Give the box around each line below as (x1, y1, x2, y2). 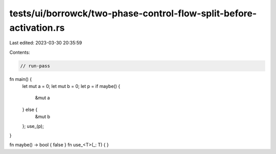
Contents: (9, 49, 30, 55)
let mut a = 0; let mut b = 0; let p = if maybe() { (22, 83, 120, 90)
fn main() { (9, 76, 32, 82)
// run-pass (20, 63, 51, 69)
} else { (22, 106, 38, 113)
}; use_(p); (22, 123, 44, 129)
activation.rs (9, 22, 65, 33)
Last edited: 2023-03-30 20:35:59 (9, 40, 82, 46)
